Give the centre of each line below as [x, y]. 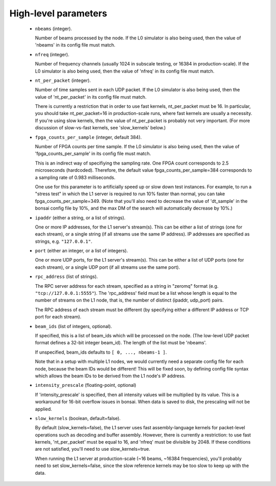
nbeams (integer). [54, 29]
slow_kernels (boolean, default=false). [78, 418]
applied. [43, 409]
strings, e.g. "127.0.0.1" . [64, 241]
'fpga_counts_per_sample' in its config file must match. [93, 154]
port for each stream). [58, 317]
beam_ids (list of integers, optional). [74, 326]
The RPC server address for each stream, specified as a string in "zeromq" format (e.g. [127, 286]
